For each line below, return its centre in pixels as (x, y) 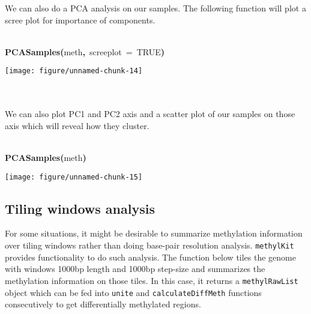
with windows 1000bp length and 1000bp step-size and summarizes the (135, 269)
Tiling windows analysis (80, 208)
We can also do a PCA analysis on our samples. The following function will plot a (155, 8)
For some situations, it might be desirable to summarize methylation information (154, 233)
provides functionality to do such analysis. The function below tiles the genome (150, 257)
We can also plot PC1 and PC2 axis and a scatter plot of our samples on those (150, 114)
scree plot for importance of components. (80, 20)
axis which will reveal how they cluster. (77, 125)
